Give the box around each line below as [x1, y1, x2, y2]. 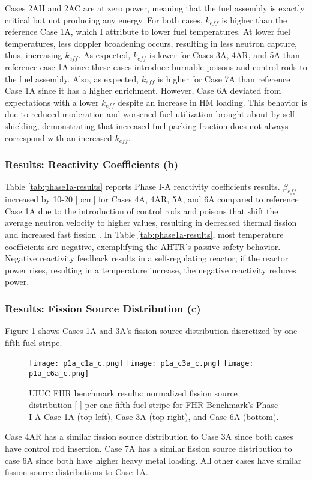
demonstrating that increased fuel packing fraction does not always [42, 119, 289, 132]
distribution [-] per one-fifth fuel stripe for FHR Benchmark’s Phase [29, 398, 278, 411]
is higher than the [221, 13, 287, 26]
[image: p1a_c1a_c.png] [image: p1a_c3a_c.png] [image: [29, 359, 254, 368]
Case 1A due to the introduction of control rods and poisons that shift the [5, 204, 278, 217]
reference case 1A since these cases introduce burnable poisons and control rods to [5, 60, 307, 73]
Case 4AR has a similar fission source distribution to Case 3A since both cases [5, 430, 293, 443]
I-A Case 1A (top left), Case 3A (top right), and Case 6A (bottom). [29, 410, 279, 422]
